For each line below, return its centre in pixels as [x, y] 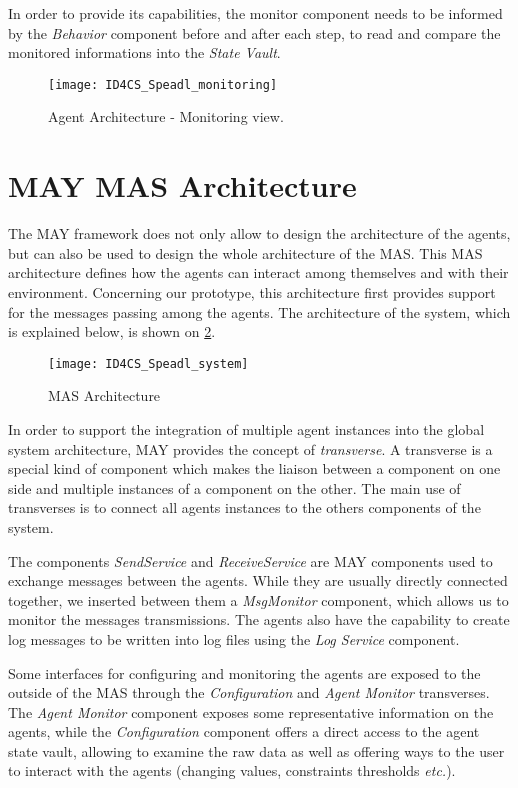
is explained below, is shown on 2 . [112, 331]
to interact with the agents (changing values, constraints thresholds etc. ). [232, 770]
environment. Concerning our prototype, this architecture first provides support [252, 291]
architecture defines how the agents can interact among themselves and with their [258, 272]
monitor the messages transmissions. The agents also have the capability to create [259, 619]
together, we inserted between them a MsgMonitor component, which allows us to [258, 599]
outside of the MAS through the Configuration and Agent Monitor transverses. [249, 692]
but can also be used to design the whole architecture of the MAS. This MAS [245, 252]
